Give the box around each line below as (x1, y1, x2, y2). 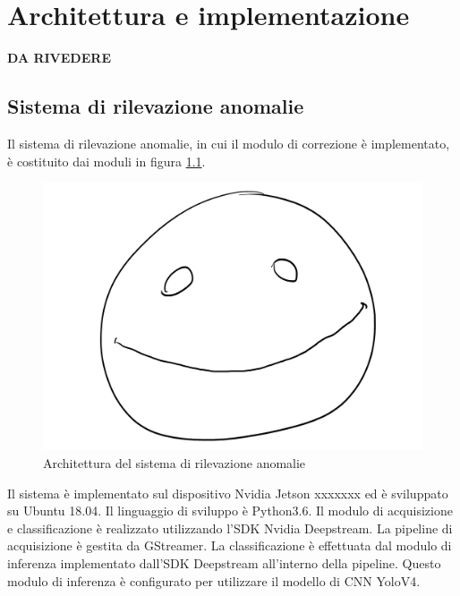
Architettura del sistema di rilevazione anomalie (43, 454, 306, 473)
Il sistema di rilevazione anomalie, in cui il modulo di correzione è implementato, (7, 133, 450, 152)
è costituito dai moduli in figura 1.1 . (7, 151, 206, 170)
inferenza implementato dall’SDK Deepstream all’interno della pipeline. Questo (7, 554, 441, 573)
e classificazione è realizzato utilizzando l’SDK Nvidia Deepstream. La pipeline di (7, 518, 453, 537)
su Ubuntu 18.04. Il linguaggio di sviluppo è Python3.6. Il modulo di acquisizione (7, 501, 453, 520)
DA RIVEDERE (7, 48, 111, 67)
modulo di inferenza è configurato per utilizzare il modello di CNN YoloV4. (7, 571, 421, 590)
